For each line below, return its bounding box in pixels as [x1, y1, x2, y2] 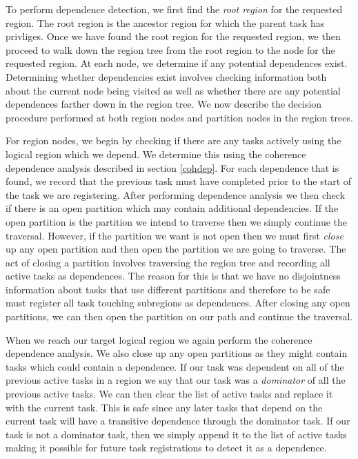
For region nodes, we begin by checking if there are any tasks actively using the [6, 133, 341, 148]
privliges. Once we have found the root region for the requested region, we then [6, 29, 341, 43]
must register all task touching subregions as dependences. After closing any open [6, 295, 350, 310]
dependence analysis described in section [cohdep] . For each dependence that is [6, 160, 339, 175]
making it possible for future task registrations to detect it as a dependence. [6, 440, 327, 455]
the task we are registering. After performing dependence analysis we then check [6, 187, 346, 202]
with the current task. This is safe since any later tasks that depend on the [6, 400, 323, 414]
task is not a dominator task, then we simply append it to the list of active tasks [6, 427, 347, 441]
